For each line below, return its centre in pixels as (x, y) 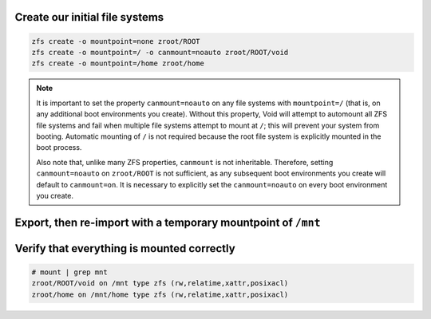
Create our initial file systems (89, 17)
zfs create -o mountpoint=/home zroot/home (118, 63)
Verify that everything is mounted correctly (125, 248)
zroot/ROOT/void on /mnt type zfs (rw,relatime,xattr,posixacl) (160, 284)
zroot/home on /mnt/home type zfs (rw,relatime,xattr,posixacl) (160, 294)
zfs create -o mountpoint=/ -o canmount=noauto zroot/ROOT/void (160, 52)
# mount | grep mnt (69, 272)
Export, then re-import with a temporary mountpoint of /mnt (168, 222)
